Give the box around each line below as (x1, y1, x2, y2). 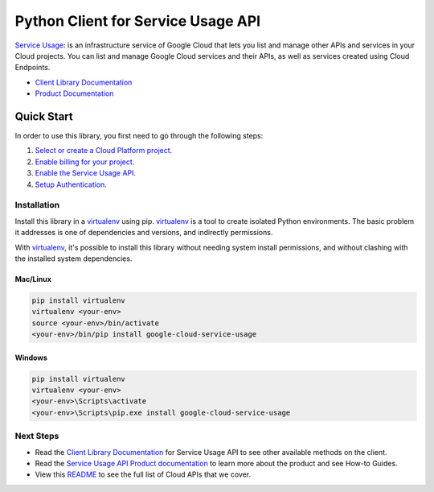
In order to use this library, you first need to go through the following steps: (14, 131, 264, 141)
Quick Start (14, 110, 73, 123)
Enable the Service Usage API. (35, 168, 137, 178)
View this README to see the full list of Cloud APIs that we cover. (35, 469, 252, 479)
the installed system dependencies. (14, 254, 133, 263)
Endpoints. (14, 63, 51, 72)
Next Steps (14, 431, 59, 442)
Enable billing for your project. (35, 157, 135, 167)
